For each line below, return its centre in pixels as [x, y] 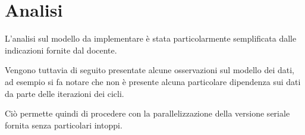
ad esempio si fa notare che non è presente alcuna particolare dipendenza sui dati [153, 81]
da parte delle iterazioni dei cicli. [65, 93]
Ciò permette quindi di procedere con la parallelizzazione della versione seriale [147, 113]
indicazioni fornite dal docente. [61, 50]
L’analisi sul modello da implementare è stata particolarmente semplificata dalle [151, 38]
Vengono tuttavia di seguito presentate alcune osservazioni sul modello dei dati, [150, 70]
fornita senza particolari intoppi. [64, 125]
